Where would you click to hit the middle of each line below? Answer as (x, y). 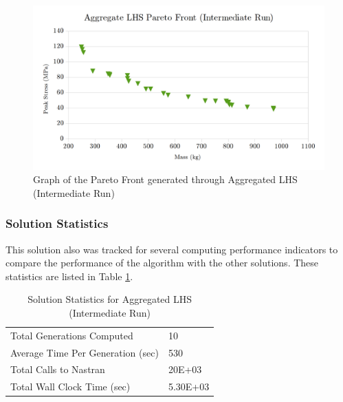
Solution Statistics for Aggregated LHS (110, 299)
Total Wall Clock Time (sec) (70, 387)
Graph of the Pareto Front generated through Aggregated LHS (165, 179)
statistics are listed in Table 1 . (69, 276)
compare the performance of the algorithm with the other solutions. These (162, 263)
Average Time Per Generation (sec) (85, 352)
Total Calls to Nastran (58, 369)
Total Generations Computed (72, 335)
